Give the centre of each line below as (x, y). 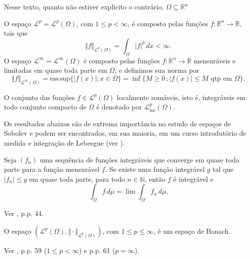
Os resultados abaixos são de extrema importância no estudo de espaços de (118, 123)
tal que (223, 169)
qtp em (221, 78)
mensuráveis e (215, 60)
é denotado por (119, 107)
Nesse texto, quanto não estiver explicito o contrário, (84, 6)
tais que (16, 33)
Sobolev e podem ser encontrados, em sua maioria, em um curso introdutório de (125, 133)
